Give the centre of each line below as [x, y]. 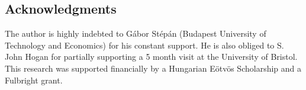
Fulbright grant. [34, 80]
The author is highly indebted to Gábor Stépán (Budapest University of [136, 33]
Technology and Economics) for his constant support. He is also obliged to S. [144, 45]
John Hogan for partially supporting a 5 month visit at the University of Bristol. [151, 57]
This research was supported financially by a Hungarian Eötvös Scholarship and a [153, 68]
